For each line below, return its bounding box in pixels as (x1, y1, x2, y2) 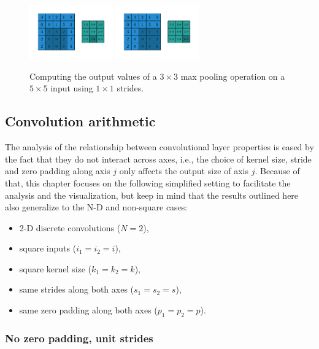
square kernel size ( (19, 262, 92, 275)
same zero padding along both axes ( (19, 304, 158, 316)
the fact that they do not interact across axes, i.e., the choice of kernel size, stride (5, 152, 312, 165)
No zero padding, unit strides (5, 330, 153, 345)
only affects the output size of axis (119, 164, 248, 177)
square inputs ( (19, 242, 77, 255)
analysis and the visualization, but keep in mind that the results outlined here (5, 188, 299, 201)
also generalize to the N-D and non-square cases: (5, 201, 188, 213)
